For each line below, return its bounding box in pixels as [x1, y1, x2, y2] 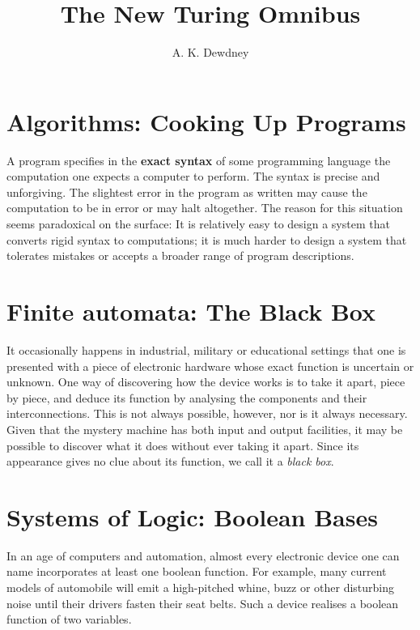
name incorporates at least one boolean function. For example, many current [6, 563, 387, 580]
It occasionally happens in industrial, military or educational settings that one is [6, 341, 406, 358]
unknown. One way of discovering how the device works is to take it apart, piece [6, 373, 405, 390]
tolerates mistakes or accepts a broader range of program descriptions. [6, 247, 354, 264]
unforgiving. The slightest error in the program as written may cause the [6, 183, 367, 200]
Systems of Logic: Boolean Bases [6, 500, 378, 533]
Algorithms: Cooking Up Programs [6, 104, 406, 138]
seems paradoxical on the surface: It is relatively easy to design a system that [6, 215, 390, 232]
